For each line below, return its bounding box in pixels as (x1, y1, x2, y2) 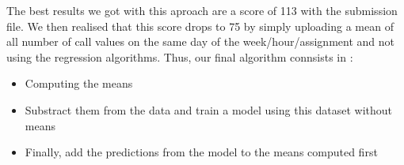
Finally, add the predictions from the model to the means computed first (25, 144, 378, 160)
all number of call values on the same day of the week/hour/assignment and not (6, 33, 394, 50)
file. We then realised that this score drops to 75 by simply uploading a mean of (6, 17, 394, 34)
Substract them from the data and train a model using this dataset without (25, 101, 393, 118)
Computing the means (25, 75, 133, 92)
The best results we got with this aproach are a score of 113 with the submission (6, 2, 398, 18)
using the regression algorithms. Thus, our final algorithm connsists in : (6, 48, 353, 65)
